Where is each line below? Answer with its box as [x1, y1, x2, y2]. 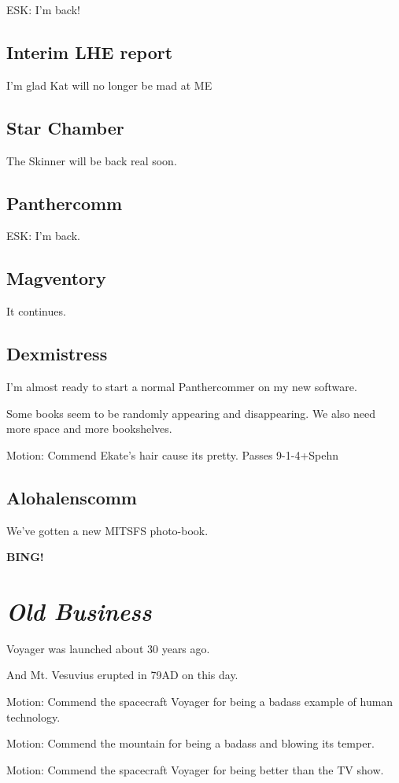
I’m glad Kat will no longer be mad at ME [6, 76, 212, 93]
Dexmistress [6, 342, 108, 366]
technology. [6, 708, 61, 725]
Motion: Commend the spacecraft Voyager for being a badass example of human [6, 693, 393, 710]
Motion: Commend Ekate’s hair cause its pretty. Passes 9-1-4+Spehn [6, 446, 339, 463]
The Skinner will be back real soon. [6, 152, 177, 168]
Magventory [6, 266, 106, 290]
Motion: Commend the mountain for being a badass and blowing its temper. [6, 735, 375, 752]
